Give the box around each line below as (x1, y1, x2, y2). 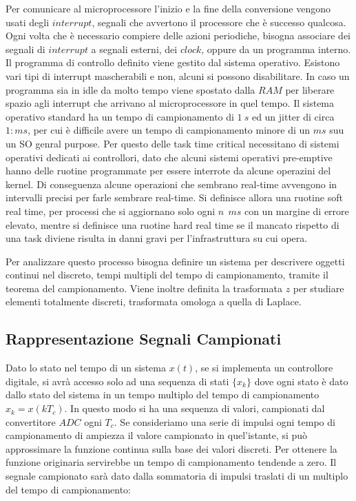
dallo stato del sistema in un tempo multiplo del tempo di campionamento (6, 387, 320, 402)
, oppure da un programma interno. (201, 41, 351, 56)
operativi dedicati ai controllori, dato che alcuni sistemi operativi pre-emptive (6, 150, 333, 164)
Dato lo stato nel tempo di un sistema (6, 360, 166, 375)
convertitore (6, 414, 56, 429)
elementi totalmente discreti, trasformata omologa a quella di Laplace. (6, 294, 302, 309)
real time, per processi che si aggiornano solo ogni (6, 203, 216, 218)
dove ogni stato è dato (254, 374, 348, 388)
